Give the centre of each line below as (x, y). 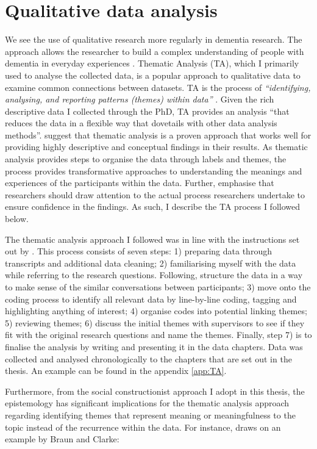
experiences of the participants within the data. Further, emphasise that (140, 183)
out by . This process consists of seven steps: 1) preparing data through (138, 251)
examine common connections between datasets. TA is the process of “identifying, (158, 87)
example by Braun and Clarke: (62, 439)
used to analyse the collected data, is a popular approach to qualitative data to (153, 75)
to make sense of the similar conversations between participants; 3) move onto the (158, 287)
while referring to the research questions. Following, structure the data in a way (154, 275)
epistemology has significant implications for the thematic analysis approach (147, 403)
